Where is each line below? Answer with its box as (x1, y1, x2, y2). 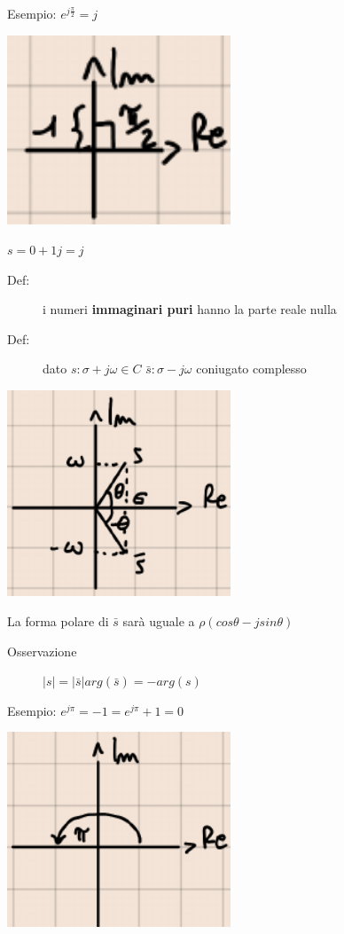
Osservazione (7, 641, 77, 660)
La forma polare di (7, 612, 109, 631)
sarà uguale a (122, 612, 195, 631)
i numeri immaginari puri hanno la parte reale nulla (43, 300, 337, 318)
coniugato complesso (196, 359, 307, 378)
